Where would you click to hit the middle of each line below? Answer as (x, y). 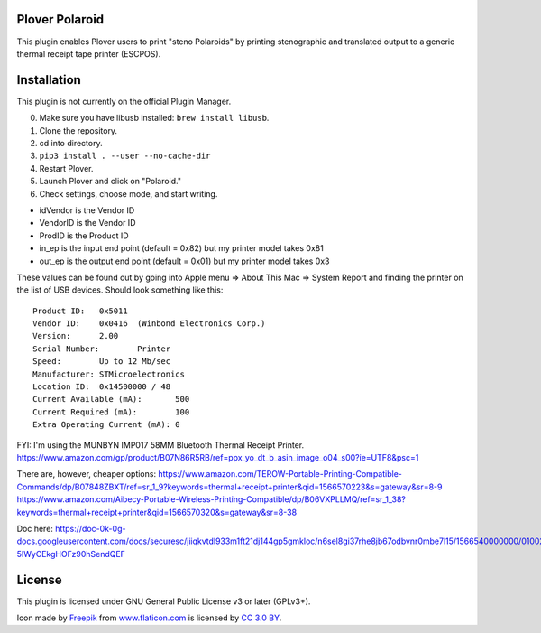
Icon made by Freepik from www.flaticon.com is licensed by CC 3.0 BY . (149, 618)
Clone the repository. (78, 130)
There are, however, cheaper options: (87, 474)
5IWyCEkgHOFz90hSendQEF (71, 554)
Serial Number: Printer (102, 349)
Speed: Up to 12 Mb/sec (102, 362)
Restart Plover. (66, 168)
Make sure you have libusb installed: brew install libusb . (154, 118)
